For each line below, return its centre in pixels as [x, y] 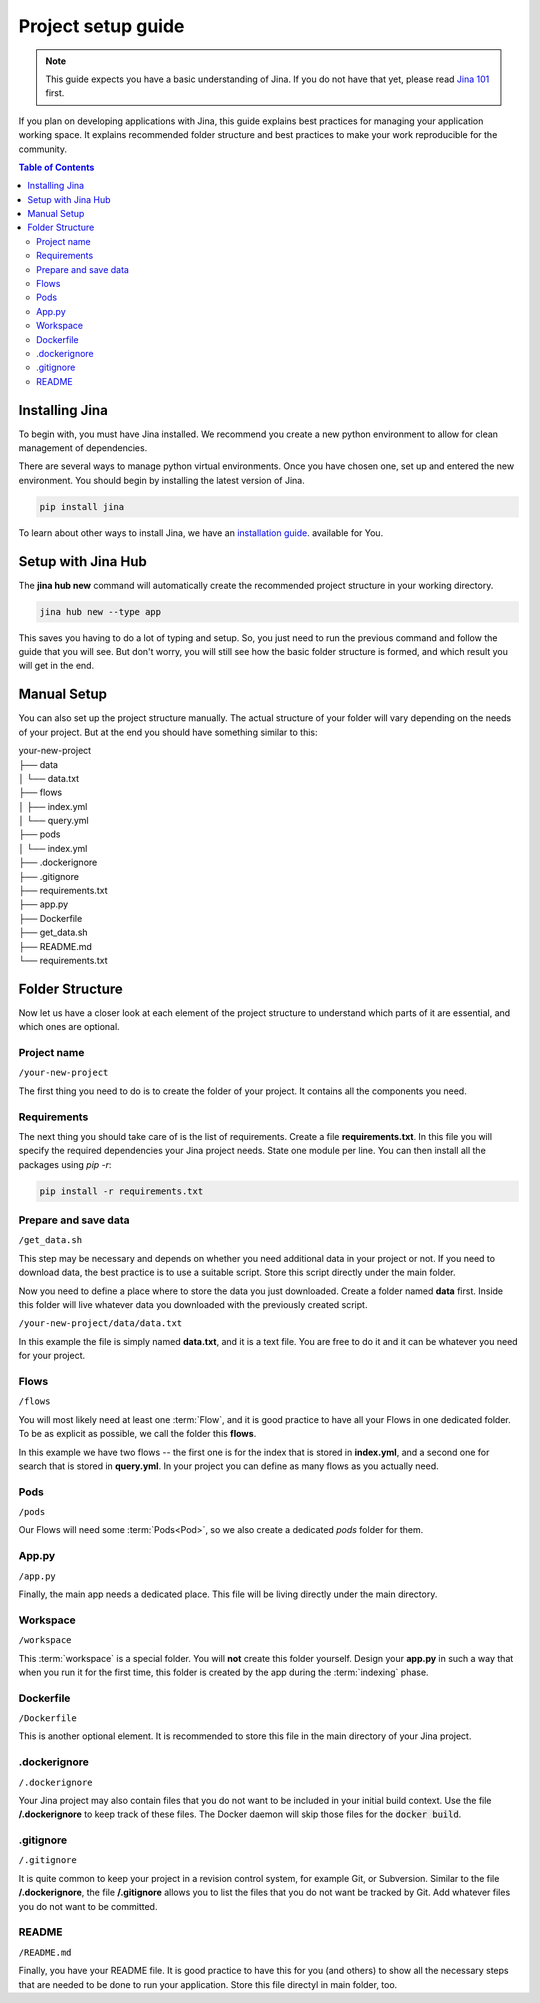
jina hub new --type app [100, 611]
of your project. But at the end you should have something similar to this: [168, 732]
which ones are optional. [69, 1027]
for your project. [52, 1356]
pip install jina [82, 506]
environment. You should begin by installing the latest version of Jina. [161, 480]
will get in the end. [56, 666]
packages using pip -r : [65, 1164]
